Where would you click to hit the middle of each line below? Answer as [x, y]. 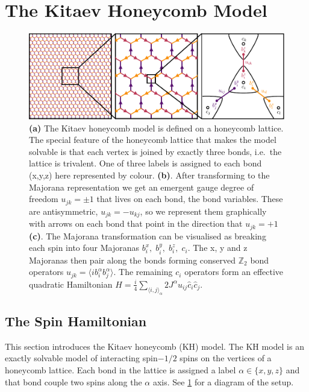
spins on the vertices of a [226, 358]
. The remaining [143, 272]
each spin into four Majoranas [84, 248]
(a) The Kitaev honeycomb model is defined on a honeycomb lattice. [156, 128]
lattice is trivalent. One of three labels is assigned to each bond [145, 163]
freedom [44, 199]
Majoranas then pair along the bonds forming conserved [133, 260]
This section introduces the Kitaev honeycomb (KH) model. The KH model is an [154, 346]
